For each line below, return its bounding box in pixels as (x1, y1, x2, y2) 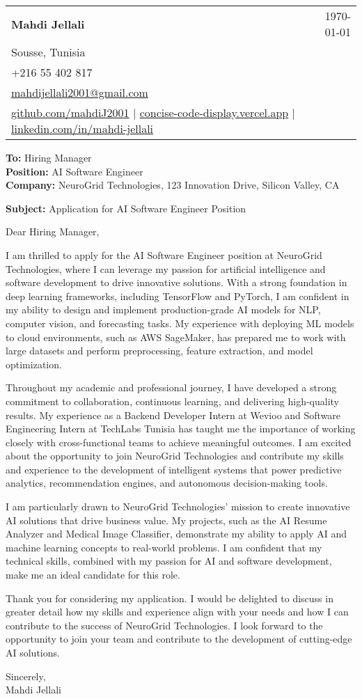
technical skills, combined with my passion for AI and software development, (6, 553, 332, 568)
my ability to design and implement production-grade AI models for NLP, (6, 302, 321, 317)
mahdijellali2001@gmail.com (11, 84, 148, 100)
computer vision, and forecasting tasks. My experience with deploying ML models (6, 315, 354, 330)
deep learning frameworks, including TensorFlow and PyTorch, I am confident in (6, 288, 349, 303)
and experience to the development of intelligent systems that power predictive (6, 462, 342, 476)
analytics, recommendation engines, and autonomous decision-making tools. (6, 476, 328, 490)
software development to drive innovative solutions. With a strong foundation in (6, 275, 347, 290)
